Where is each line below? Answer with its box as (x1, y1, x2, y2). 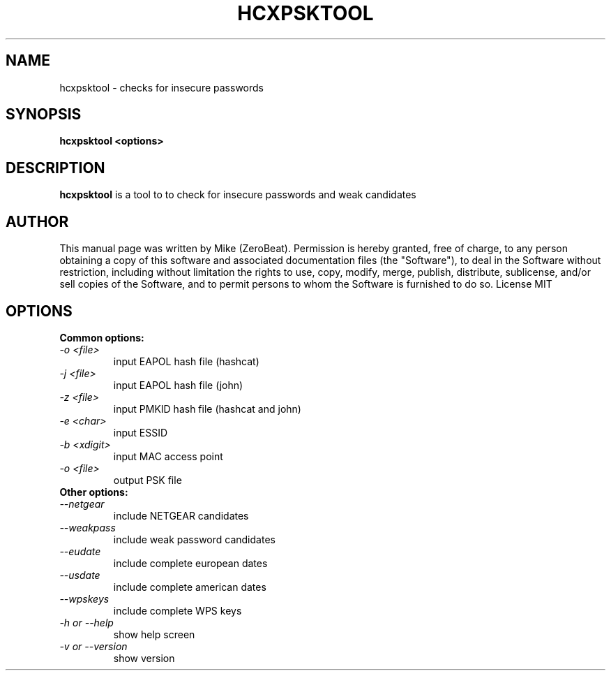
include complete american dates (113, 580, 266, 593)
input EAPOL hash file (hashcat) (113, 355, 259, 367)
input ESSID (113, 426, 168, 439)
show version (113, 652, 175, 664)
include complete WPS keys (113, 604, 242, 617)
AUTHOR (6, 212, 69, 230)
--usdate (59, 568, 100, 581)
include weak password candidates (113, 533, 276, 545)
